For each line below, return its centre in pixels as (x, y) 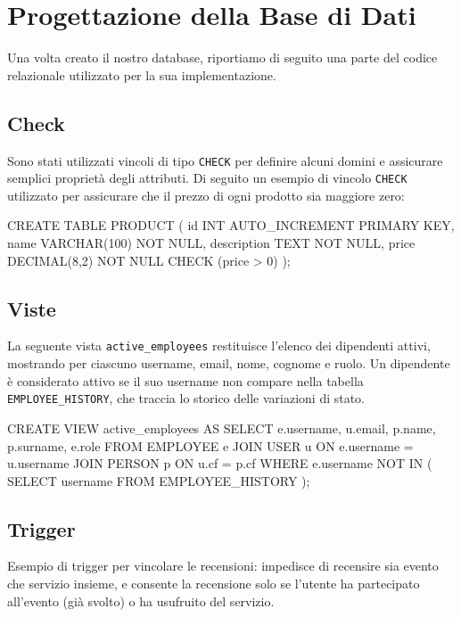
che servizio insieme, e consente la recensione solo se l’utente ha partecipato (214, 584)
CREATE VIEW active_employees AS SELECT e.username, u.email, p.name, (222, 428)
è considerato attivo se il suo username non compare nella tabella (185, 380)
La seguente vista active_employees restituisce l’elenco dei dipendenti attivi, (219, 346)
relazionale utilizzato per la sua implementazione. (142, 74)
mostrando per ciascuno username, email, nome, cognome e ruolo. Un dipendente (229, 363)
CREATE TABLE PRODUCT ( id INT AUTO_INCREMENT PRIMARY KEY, (231, 225)
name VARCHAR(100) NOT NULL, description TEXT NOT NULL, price (211, 243)
